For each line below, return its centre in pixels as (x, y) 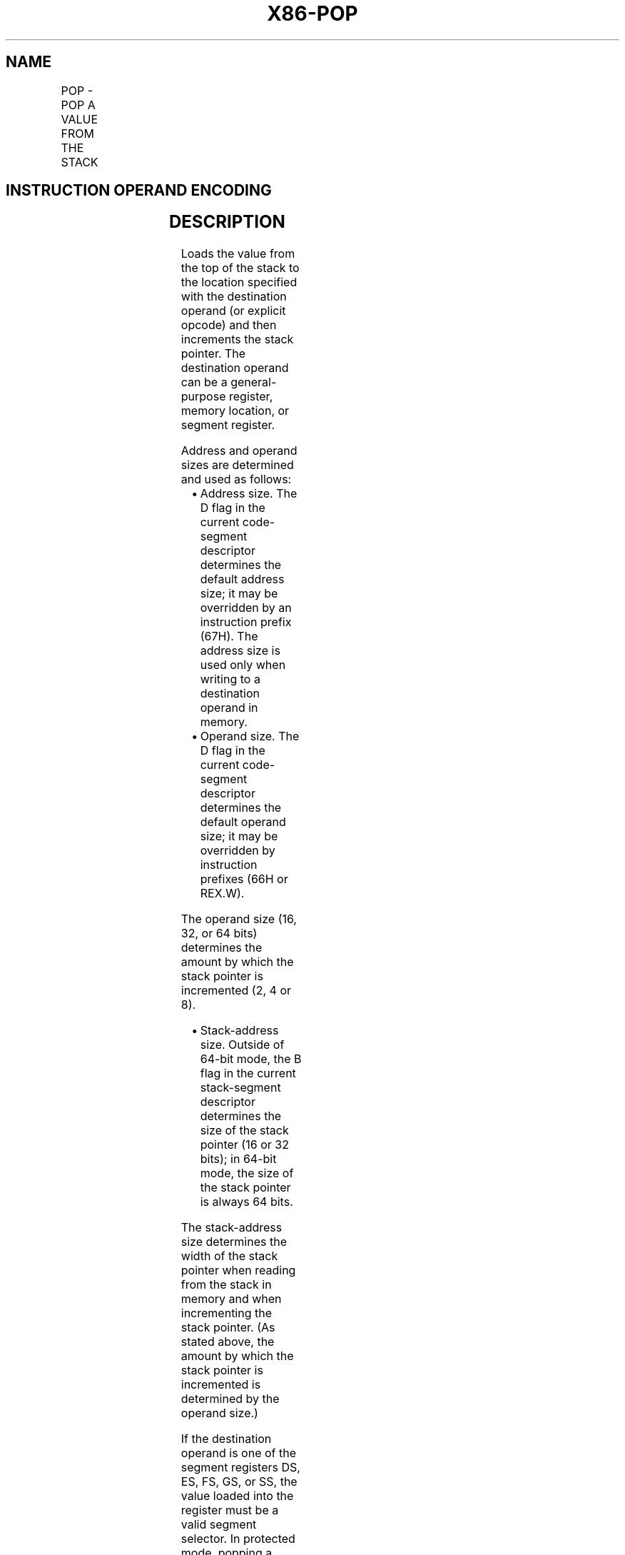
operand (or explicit (233, 311)
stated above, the (228, 1342)
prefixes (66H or (244, 879)
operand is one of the (238, 1453)
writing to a (230, 679)
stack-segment (240, 1088)
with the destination (234, 297)
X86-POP (312, 14)
